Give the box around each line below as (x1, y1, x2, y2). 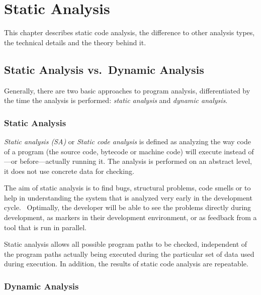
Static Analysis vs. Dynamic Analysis (4, 61, 204, 77)
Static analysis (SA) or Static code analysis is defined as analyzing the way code (4, 136, 251, 146)
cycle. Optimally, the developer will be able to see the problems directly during (4, 202, 251, 213)
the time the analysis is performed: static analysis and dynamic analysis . (4, 95, 228, 106)
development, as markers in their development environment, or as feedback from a (4, 212, 257, 223)
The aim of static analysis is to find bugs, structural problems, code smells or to (4, 182, 251, 193)
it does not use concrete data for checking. (4, 165, 134, 176)
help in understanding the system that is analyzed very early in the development (4, 192, 252, 203)
